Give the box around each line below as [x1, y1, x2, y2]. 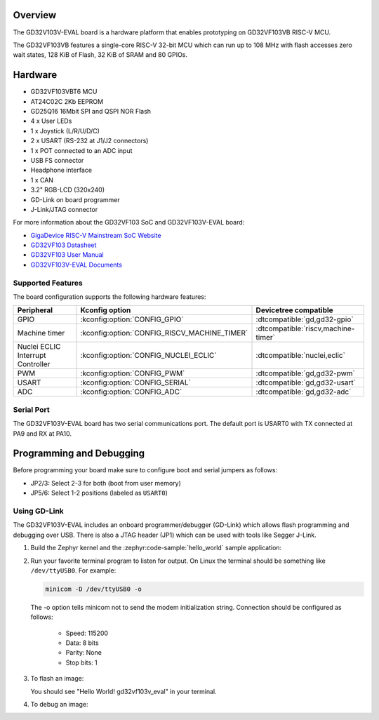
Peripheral [17, 305, 53, 315]
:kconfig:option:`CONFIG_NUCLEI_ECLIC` [80, 351, 217, 361]
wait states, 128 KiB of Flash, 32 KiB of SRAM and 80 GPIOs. [13, 51, 188, 59]
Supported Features [13, 278, 84, 288]
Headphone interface [30, 166, 93, 175]
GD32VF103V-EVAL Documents [30, 260, 123, 269]
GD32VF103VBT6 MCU [30, 88, 98, 96]
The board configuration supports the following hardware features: [13, 292, 206, 301]
